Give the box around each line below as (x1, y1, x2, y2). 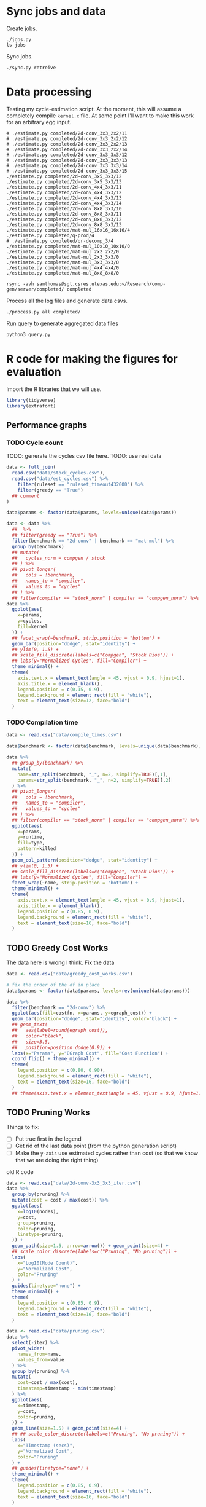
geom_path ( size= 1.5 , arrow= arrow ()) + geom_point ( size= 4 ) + (12, 1243, 169, 1249)
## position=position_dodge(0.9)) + (12, 1044, 112, 1050)
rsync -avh (6, 281, 34, 287)
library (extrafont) (6, 403, 56, 409)
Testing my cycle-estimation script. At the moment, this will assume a (6, 105, 182, 112)
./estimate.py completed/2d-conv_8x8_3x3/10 (6, 205, 122, 211)
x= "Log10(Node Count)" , (17, 1260, 78, 1266)
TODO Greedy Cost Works (6, 942, 109, 953)
